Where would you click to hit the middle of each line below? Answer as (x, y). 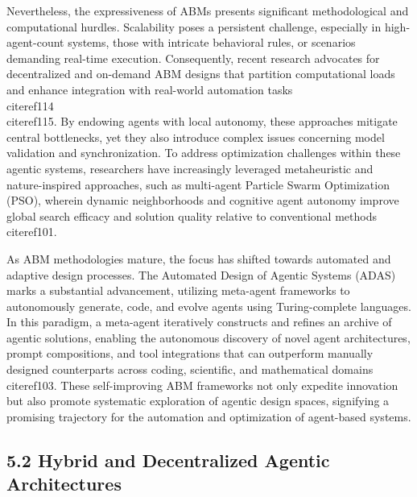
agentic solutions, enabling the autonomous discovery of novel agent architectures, (208, 337)
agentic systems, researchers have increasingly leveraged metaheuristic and (190, 168)
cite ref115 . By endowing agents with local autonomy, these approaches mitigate (202, 121)
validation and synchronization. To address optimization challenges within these (204, 153)
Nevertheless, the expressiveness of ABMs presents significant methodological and (208, 10)
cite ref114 (30, 105)
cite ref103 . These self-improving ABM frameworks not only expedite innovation (202, 385)
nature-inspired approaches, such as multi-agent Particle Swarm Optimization (198, 184)
